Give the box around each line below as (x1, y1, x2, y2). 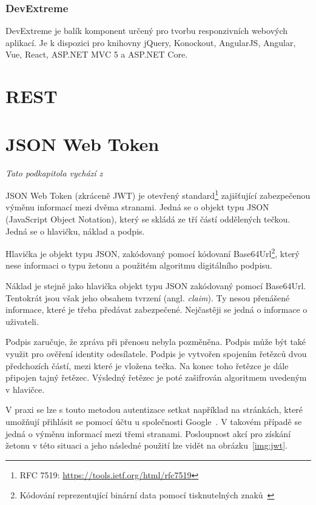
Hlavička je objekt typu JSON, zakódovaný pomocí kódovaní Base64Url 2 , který (5, 246, 300, 259)
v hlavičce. (5, 383, 45, 395)
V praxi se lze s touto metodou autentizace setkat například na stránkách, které (5, 403, 303, 416)
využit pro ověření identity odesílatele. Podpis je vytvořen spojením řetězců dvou (5, 347, 307, 360)
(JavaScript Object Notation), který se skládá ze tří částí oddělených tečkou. (5, 212, 291, 225)
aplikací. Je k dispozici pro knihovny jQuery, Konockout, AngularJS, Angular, (5, 36, 296, 48)
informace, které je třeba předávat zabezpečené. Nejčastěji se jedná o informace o (5, 303, 308, 316)
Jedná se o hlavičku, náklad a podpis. (5, 224, 145, 237)
